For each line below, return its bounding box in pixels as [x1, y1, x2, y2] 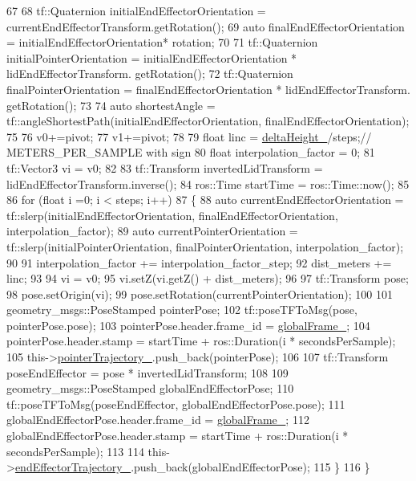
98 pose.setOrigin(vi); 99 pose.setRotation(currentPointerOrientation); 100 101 [6, 285, 393, 302]
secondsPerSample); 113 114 [6, 442, 144, 459]
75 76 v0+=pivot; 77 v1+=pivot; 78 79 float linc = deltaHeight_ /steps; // [6, 128, 372, 145]
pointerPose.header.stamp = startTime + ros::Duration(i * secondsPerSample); [6, 332, 396, 349]
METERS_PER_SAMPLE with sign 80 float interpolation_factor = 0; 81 [6, 144, 375, 161]
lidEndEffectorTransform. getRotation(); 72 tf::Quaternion [6, 65, 293, 82]
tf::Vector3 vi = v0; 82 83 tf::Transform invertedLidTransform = [6, 159, 323, 176]
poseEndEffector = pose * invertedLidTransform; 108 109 [6, 364, 289, 381]
